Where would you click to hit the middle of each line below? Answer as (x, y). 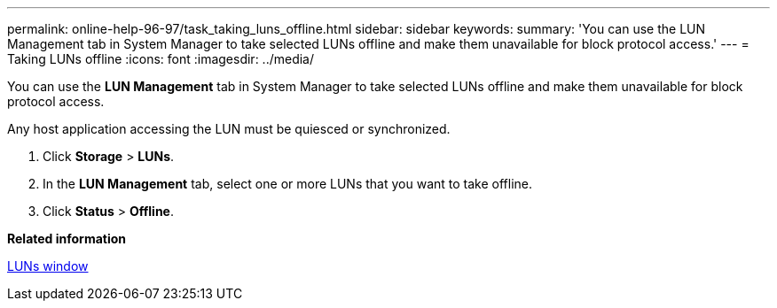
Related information (67, 239)
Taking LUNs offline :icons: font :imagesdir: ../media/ (161, 59)
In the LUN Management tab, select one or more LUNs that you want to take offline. (287, 184)
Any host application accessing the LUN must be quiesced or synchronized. (229, 129)
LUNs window (48, 266)
